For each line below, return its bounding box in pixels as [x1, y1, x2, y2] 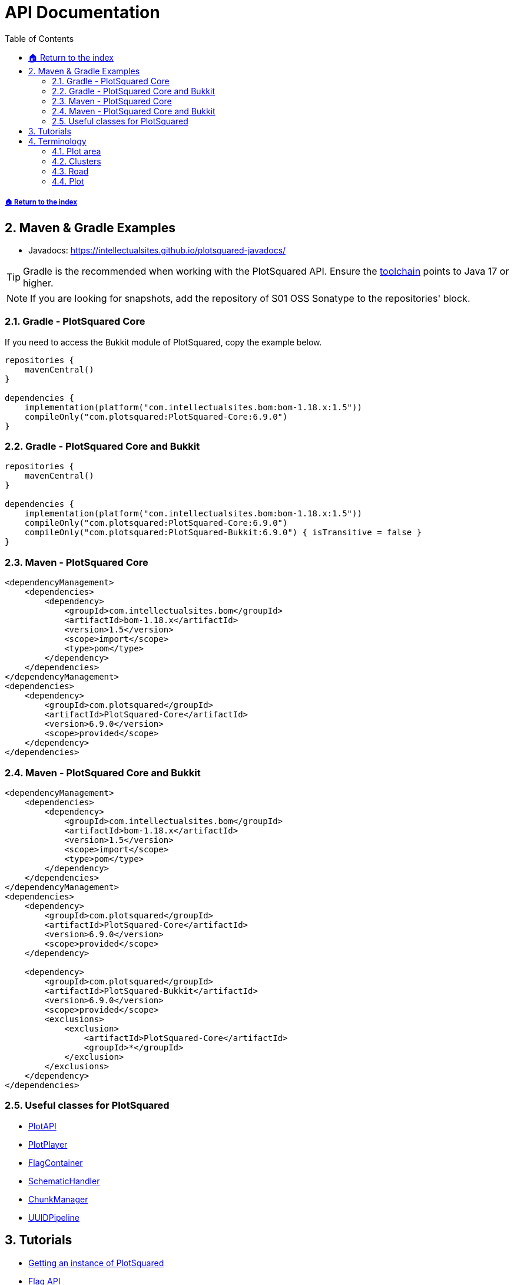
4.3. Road [52, 166, 89, 176]
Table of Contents [5, 33, 74, 44]
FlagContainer [28, 1157, 83, 1168]
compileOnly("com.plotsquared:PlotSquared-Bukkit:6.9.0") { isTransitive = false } [24, 528, 422, 538]
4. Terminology [28, 136, 87, 146]
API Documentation [5, 2, 160, 22]
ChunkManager [28, 1194, 88, 1204]
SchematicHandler [28, 1175, 100, 1186]
